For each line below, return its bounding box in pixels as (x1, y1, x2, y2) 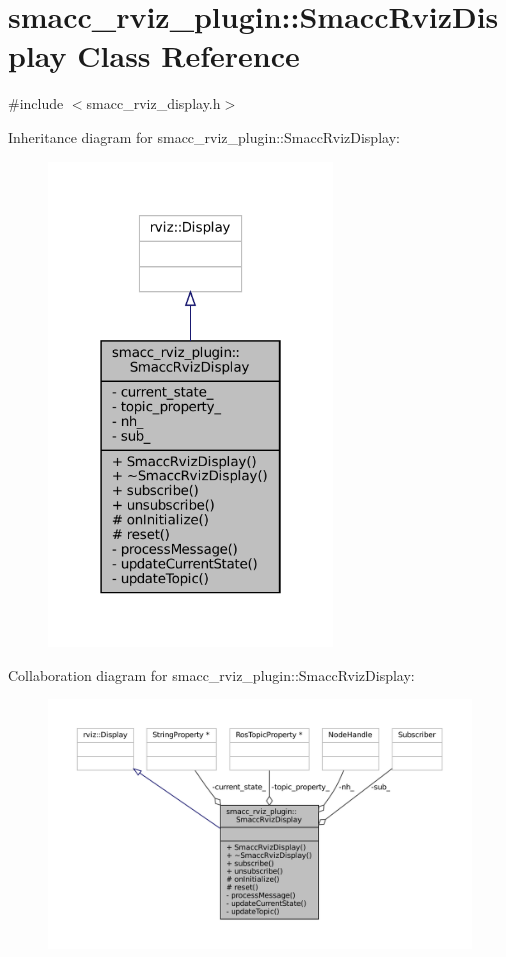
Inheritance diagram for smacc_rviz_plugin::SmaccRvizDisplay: (8, 126, 400, 147)
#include (8, 93, 64, 114)
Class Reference (77, 35, 300, 76)
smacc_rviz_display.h (86, 93, 221, 114)
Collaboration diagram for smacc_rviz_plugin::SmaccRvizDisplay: (8, 664, 415, 685)
